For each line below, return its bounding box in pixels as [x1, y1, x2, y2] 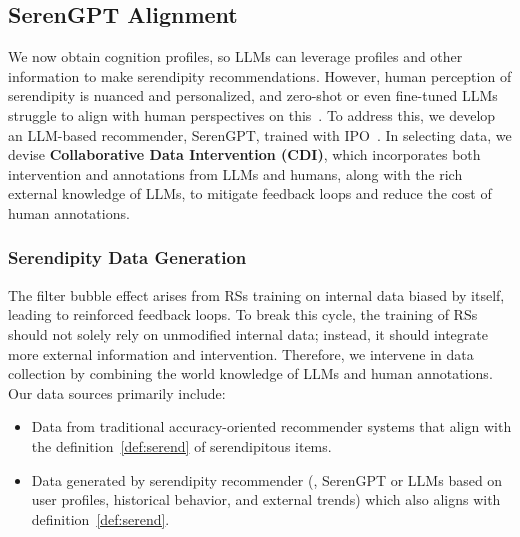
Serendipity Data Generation [8, 245, 247, 270]
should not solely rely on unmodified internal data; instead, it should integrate [8, 323, 488, 344]
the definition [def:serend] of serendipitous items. [31, 435, 332, 456]
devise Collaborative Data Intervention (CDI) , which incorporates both [8, 144, 481, 165]
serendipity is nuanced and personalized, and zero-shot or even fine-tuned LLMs [8, 85, 498, 106]
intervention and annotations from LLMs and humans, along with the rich [8, 163, 463, 184]
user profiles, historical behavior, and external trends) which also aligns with [31, 489, 501, 510]
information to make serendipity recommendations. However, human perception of [8, 65, 512, 86]
